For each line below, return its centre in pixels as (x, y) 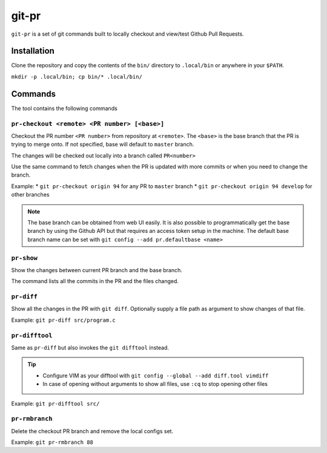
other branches (30, 195)
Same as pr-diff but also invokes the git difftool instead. (90, 347)
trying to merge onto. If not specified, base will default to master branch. (103, 145)
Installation (33, 51)
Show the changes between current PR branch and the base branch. (97, 270)
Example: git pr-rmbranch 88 (52, 442)
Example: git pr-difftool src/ (55, 403)
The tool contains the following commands (64, 108)
